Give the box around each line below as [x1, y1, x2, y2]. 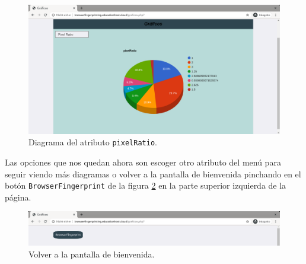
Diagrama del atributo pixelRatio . [28, 136, 157, 148]
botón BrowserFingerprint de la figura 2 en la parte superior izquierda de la [5, 179, 286, 192]
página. [5, 190, 31, 203]
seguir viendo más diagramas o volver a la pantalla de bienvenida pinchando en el [5, 167, 301, 180]
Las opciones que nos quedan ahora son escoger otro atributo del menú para [5, 156, 281, 168]
